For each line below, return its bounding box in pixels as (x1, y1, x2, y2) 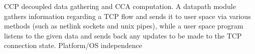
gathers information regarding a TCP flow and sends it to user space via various (4, 10, 251, 21)
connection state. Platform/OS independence (4, 40, 142, 50)
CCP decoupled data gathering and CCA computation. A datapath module (4, 1, 236, 11)
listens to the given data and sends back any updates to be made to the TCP (4, 30, 242, 40)
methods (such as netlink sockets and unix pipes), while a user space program (4, 20, 243, 31)
